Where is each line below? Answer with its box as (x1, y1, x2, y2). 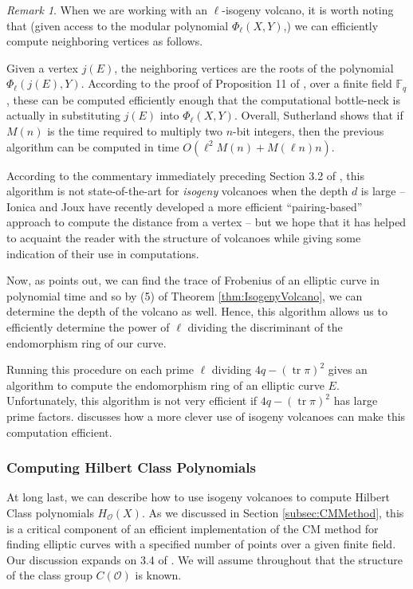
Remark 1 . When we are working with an (6, 2, 208, 18)
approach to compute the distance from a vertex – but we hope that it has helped (6, 214, 407, 230)
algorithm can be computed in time (6, 138, 179, 155)
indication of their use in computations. (6, 245, 199, 261)
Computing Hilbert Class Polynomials (6, 457, 256, 477)
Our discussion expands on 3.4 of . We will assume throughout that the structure (6, 551, 403, 567)
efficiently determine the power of (6, 318, 170, 335)
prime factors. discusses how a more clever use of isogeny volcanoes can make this (6, 407, 406, 424)
